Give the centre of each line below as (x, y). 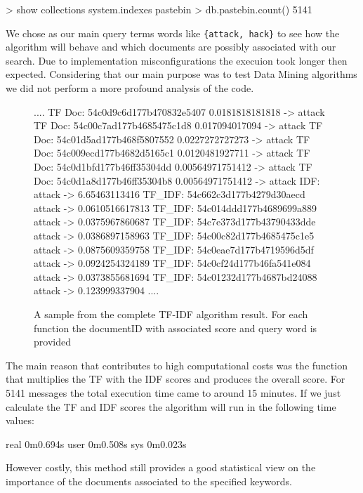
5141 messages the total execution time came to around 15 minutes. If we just (173, 392)
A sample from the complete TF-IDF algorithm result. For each (171, 314)
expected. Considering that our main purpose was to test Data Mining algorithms (181, 74)
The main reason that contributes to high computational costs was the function (177, 365)
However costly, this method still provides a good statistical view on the (161, 467)
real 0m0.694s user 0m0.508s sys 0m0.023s (96, 443)
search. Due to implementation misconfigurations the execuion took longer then (177, 60)
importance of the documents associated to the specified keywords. (149, 481)
